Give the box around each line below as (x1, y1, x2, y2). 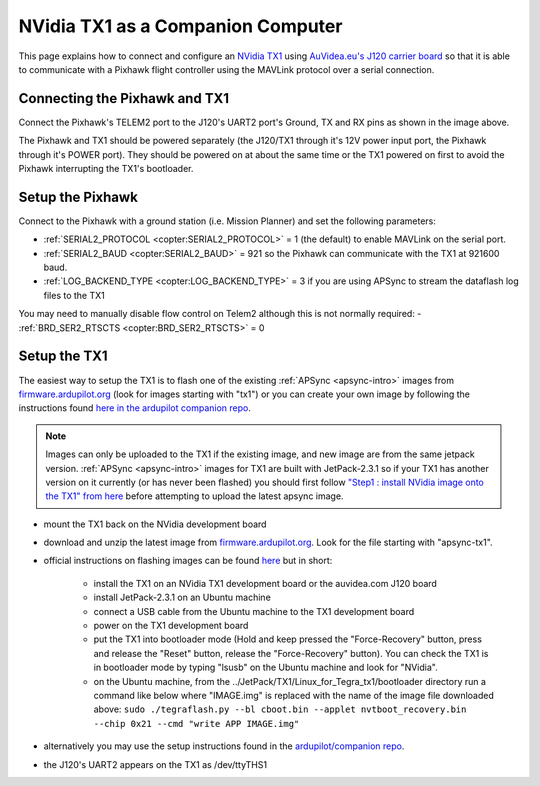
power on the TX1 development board (93, 620, 249, 632)
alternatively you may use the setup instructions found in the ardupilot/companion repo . (43, 740, 405, 752)
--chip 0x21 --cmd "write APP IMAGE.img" (93, 718, 300, 729)
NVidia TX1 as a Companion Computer (18, 15, 343, 37)
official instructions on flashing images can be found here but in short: (43, 555, 333, 567)
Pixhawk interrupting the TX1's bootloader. (18, 163, 194, 175)
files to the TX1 (43, 289, 105, 301)
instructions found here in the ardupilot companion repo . (18, 402, 252, 414)
